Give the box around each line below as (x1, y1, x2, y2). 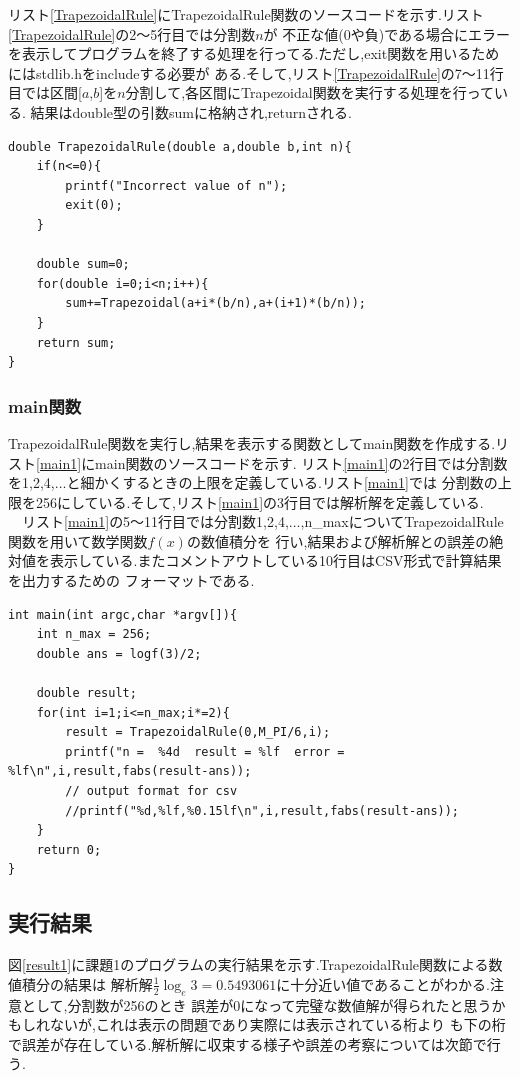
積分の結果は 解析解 (21, 973, 153, 994)
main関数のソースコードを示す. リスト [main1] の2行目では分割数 (95, 452, 508, 473)
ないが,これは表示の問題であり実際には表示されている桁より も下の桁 (49, 1014, 506, 1035)
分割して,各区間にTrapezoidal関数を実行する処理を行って (125, 82, 494, 103)
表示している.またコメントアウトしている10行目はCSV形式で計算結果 (49, 550, 502, 571)
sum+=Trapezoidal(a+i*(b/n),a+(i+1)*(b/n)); (65, 296, 366, 311)
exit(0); (65, 198, 123, 213)
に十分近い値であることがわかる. (276, 973, 490, 994)
